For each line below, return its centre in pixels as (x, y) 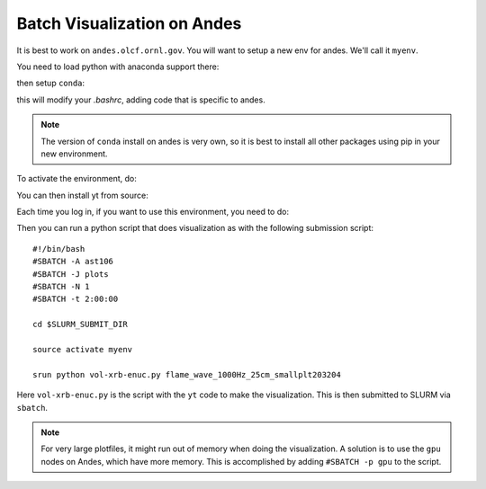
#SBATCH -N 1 (61, 287)
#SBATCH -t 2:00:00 (76, 299)
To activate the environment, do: (76, 179)
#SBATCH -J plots (71, 274)
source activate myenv (83, 349)
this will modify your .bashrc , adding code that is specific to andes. (141, 100)
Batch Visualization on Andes (129, 23)
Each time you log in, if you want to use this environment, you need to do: (153, 212)
